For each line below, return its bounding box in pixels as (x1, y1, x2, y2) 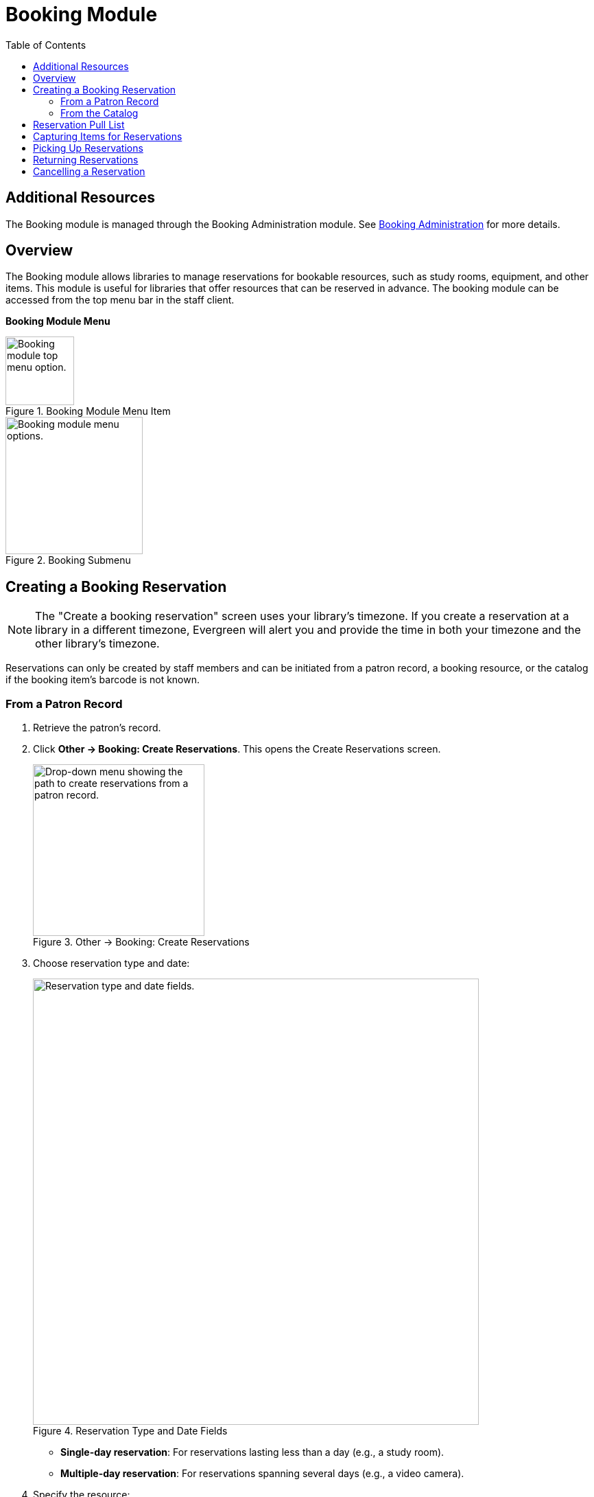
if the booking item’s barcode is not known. (5, 674, 200, 686)
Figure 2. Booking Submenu (5, 554, 131, 567)
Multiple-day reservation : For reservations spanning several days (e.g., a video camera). (60, 1467, 464, 1480)
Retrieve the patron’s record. (33, 722, 161, 734)
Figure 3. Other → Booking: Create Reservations (33, 936, 250, 948)
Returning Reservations (33, 153, 139, 165)
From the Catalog (60, 106, 139, 119)
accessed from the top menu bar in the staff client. (5, 294, 235, 306)
